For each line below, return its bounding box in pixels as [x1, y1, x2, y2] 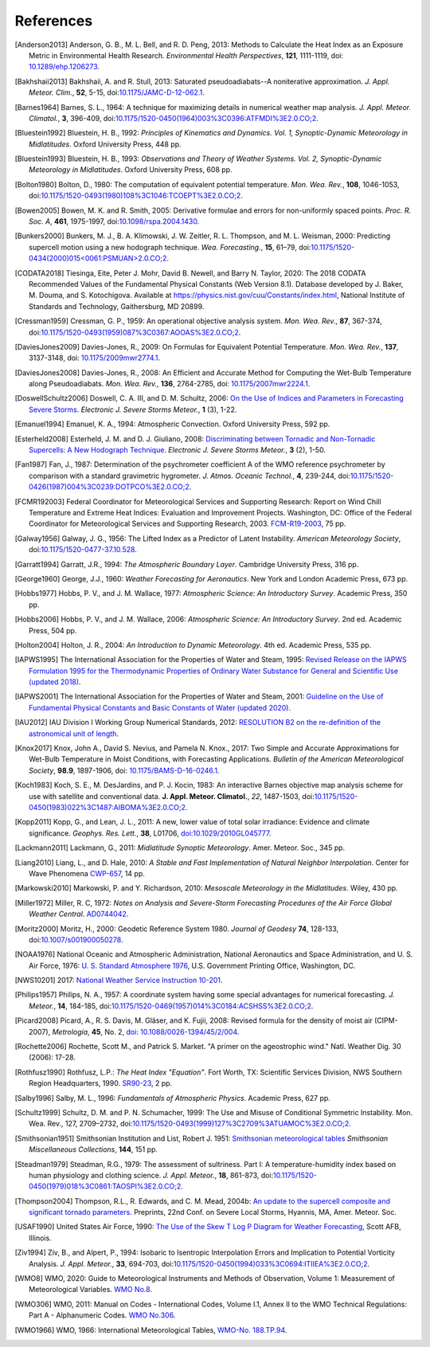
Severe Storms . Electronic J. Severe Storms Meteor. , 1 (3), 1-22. [29, 405, 237, 414]
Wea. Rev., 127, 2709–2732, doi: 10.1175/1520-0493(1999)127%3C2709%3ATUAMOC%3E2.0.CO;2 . [29, 1119, 352, 1129]
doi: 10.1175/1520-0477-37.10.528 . [29, 545, 137, 554]
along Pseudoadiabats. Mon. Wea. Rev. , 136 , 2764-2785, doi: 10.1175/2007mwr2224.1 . [29, 379, 311, 389]
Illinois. [29, 1233, 52, 1243]
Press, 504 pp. [29, 625, 77, 635]
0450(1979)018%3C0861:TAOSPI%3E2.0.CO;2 [29, 1181, 182, 1191]
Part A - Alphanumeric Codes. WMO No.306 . [29, 1310, 176, 1320]
